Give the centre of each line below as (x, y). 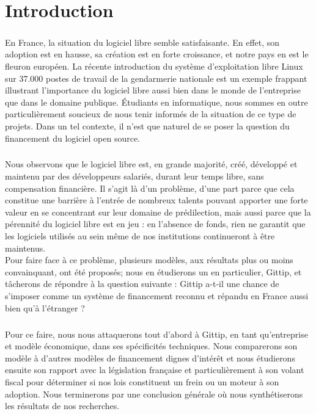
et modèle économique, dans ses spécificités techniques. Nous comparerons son (151, 346)
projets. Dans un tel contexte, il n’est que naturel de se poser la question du (147, 125)
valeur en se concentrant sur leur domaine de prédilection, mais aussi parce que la (158, 212)
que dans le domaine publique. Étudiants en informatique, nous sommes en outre (156, 102)
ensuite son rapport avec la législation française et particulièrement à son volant (155, 370)
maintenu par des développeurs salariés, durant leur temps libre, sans (134, 176)
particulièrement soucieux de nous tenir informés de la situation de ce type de (151, 114)
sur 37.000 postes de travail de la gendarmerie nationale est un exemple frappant (156, 78)
